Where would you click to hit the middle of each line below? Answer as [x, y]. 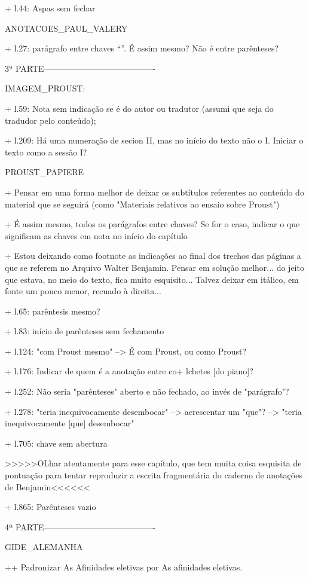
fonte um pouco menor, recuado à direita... [83, 291]
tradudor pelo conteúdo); [51, 120]
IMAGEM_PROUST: [45, 88]
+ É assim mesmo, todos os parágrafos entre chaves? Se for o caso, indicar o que [152, 224]
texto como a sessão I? [46, 152]
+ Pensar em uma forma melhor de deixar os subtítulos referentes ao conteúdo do [154, 192]
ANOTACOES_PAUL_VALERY [66, 28]
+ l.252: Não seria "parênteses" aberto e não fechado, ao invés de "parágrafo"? [147, 391]
